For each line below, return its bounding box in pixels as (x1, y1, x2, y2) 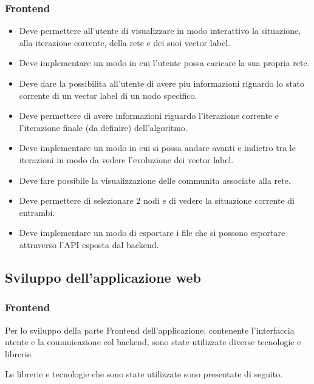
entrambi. (19, 206, 55, 218)
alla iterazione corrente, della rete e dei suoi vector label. (19, 36, 230, 49)
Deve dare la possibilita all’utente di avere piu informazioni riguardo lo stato (19, 77, 305, 89)
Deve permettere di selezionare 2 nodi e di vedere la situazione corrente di (19, 194, 295, 207)
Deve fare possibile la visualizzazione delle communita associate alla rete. (19, 173, 291, 186)
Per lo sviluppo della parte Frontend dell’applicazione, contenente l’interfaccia (5, 323, 295, 336)
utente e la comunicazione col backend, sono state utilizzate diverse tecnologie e (5, 335, 301, 348)
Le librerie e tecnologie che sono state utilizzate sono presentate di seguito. (5, 368, 283, 380)
